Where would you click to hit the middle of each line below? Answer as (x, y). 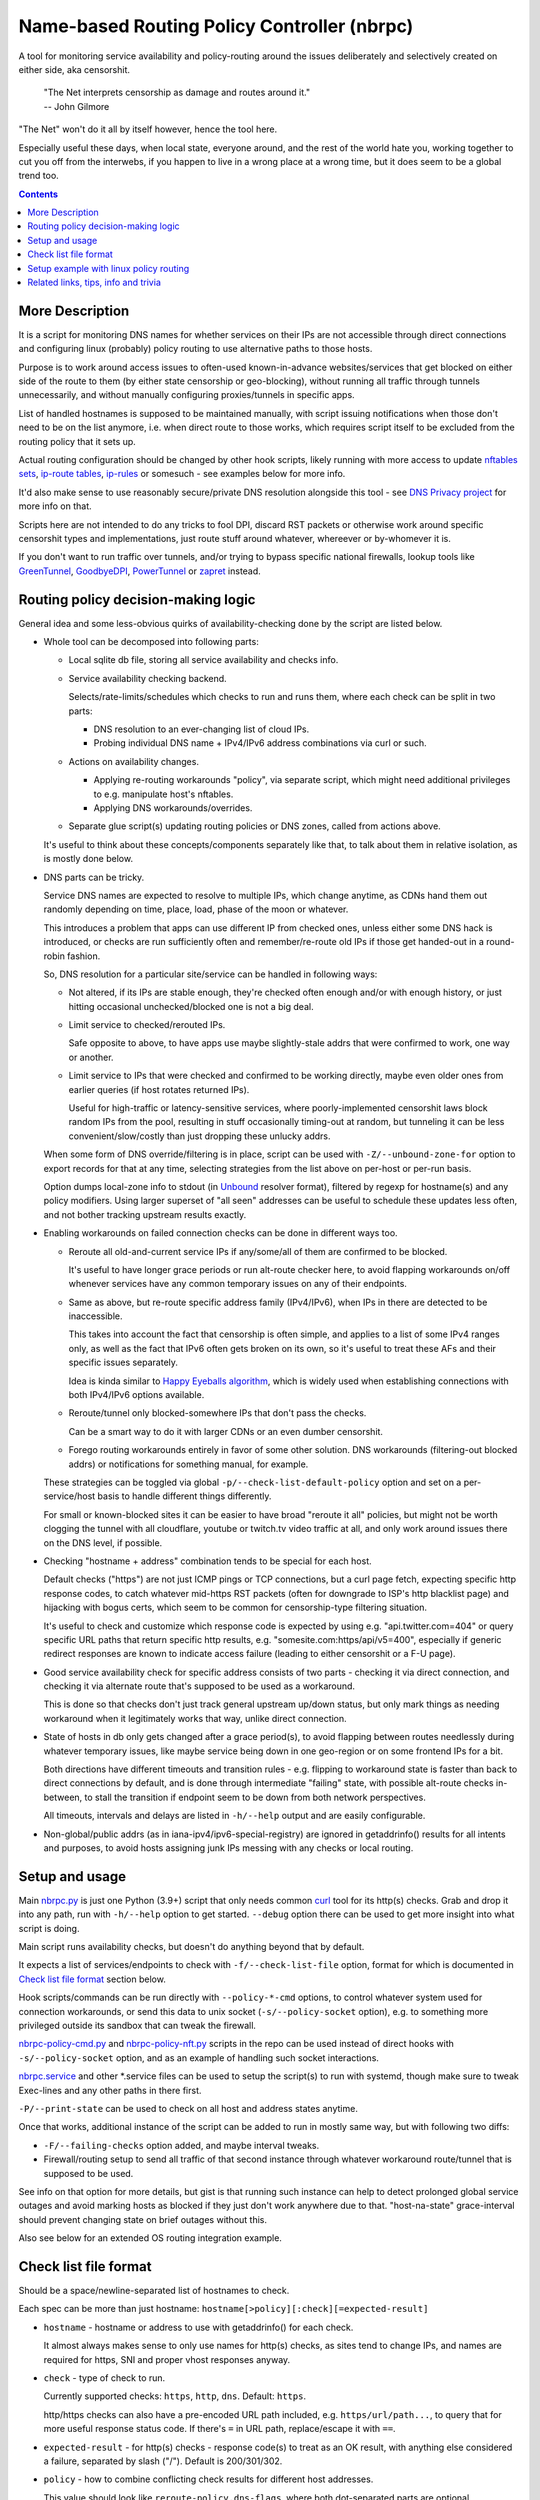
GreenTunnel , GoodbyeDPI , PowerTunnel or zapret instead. (140, 571)
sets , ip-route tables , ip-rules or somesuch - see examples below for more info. (182, 474)
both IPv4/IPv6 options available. (136, 1395)
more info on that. (55, 506)
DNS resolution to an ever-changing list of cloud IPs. (201, 729)
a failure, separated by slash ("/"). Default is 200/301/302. (163, 2461)
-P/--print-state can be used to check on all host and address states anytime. (188, 2108)
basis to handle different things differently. (184, 1496)
